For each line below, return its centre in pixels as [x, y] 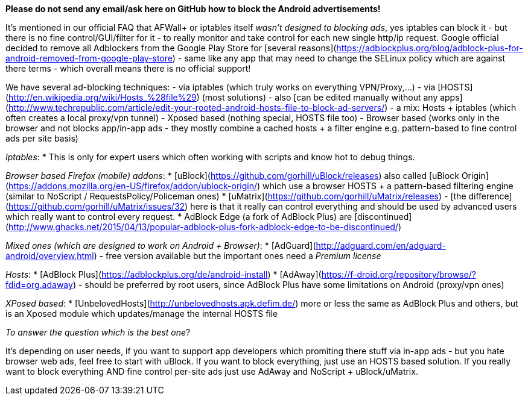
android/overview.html [50, 256]
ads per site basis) [42, 138]
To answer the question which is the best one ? [98, 332]
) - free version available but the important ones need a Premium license [237, 256]
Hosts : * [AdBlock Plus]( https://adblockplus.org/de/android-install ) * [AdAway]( [164, 274]
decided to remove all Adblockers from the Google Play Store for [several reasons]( [171, 48]
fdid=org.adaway [39, 285]
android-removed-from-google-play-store [89, 58]
